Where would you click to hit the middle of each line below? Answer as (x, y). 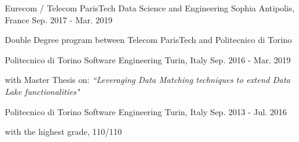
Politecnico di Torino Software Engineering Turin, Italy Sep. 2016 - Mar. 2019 (148, 59)
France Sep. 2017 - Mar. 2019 (59, 19)
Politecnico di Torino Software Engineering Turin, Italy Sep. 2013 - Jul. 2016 (146, 111)
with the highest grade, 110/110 (64, 132)
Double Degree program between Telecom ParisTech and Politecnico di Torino (148, 40)
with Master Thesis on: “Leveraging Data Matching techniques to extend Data (148, 80)
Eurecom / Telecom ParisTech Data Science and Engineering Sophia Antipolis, (150, 8)
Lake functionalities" (42, 91)
